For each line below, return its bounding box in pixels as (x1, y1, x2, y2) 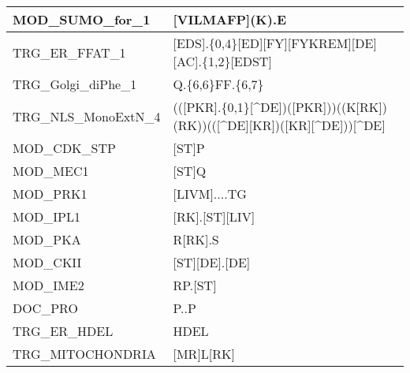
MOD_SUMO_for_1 (13, 10, 151, 28)
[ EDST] (230, 52, 272, 70)
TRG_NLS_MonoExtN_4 (13, 106, 161, 125)
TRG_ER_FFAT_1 (13, 43, 126, 62)
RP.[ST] (173, 276, 217, 294)
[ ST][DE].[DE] (173, 253, 251, 271)
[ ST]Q (173, 162, 207, 180)
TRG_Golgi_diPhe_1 (13, 75, 137, 93)
